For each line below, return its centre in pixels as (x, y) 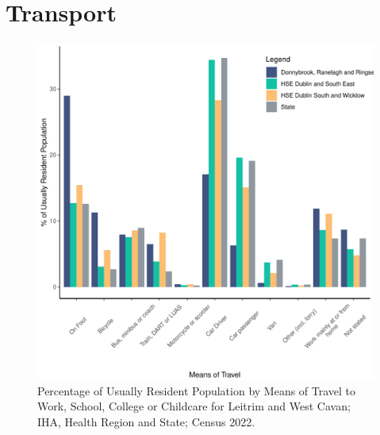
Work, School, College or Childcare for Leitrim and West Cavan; (194, 406)
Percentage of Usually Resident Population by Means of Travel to (197, 390)
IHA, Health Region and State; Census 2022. (146, 421)
